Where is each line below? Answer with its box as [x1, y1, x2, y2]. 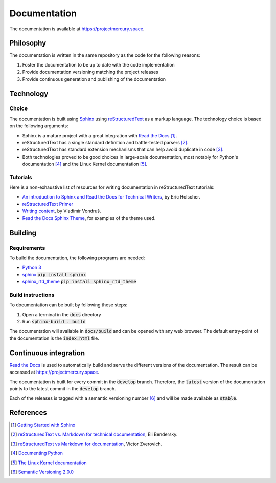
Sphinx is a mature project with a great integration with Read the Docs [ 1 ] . [22, 132, 177, 138]
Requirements [9, 244, 45, 251]
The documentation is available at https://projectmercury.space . [9, 26, 145, 32]
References [9, 408, 47, 417]
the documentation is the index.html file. [9, 335, 100, 341]
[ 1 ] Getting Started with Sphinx [11, 422, 76, 428]
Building [9, 228, 37, 237]
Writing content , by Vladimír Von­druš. [22, 208, 101, 214]
